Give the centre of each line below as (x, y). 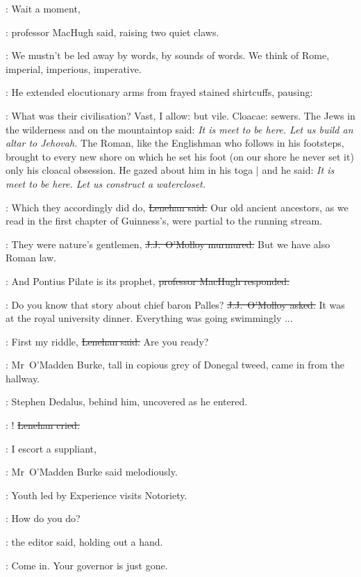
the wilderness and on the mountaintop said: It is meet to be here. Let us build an (179, 129)
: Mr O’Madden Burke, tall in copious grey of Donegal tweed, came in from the (175, 365)
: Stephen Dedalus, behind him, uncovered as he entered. (127, 401)
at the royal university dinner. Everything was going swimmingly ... (149, 318)
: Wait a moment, (43, 8)
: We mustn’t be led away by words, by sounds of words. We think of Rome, (168, 55)
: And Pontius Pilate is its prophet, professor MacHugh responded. (148, 281)
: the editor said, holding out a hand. (84, 542)
